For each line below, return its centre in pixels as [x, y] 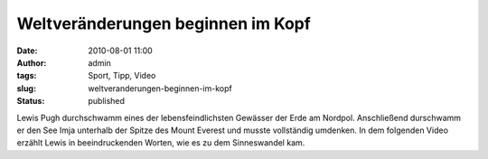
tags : [27, 76]
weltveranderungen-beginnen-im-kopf [160, 88]
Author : [32, 62]
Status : [31, 101]
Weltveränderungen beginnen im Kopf [164, 23]
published [107, 101]
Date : [27, 51]
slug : [26, 88]
